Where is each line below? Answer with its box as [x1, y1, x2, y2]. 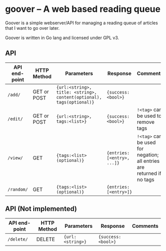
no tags [136, 176, 155, 183]
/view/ [7, 155, 23, 160]
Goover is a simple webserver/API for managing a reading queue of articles [5, 20, 158, 26]
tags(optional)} [56, 99, 95, 105]
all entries [136, 157, 160, 164]
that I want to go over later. [5, 25, 60, 31]
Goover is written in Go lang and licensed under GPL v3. [5, 35, 120, 41]
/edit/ [7, 116, 23, 122]
